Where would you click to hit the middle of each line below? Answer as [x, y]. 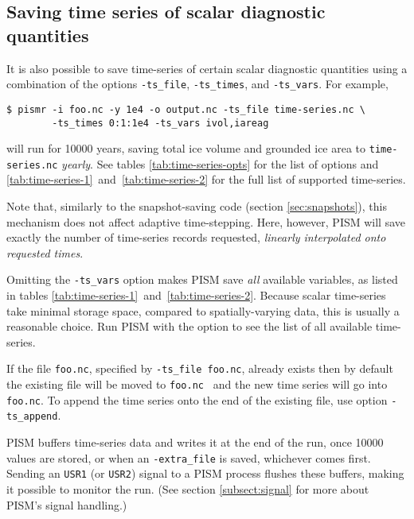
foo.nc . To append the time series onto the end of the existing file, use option [197, 399]
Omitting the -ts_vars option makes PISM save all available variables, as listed [202, 279]
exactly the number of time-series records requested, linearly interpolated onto [196, 237]
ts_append [32, 417]
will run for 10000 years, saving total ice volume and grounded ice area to [186, 148]
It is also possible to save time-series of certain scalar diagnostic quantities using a [207, 68]
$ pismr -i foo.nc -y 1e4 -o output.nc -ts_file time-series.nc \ [186, 109]
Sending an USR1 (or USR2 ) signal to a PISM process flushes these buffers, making [205, 473]
